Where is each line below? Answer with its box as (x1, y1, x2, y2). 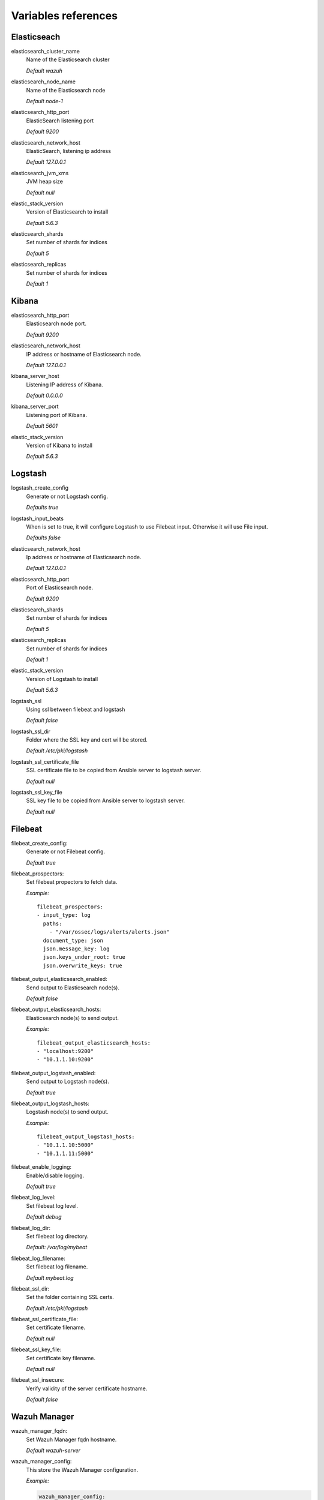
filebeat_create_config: (11, 839, 68, 847)
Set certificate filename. (26, 1324, 86, 1331)
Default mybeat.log (26, 1274, 74, 1281)
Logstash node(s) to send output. (26, 1108, 109, 1115)
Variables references (11, 9, 118, 22)
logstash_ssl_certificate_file (11, 758, 79, 765)
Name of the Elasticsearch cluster (26, 56, 110, 63)
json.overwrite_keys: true (43, 962, 122, 969)
